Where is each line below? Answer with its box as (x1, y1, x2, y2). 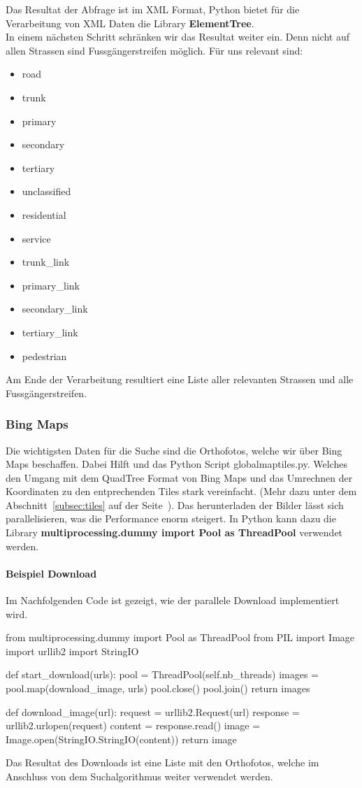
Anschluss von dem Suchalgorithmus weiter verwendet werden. (6, 768, 273, 783)
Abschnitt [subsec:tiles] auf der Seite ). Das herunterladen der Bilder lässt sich (6, 497, 344, 512)
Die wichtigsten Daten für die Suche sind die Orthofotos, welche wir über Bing (6, 443, 342, 457)
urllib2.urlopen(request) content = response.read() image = (6, 718, 261, 733)
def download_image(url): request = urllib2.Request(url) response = (6, 704, 300, 719)
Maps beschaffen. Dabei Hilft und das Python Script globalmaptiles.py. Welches (6, 457, 347, 471)
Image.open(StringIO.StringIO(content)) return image (6, 731, 237, 746)
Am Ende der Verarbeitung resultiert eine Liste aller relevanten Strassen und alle (6, 372, 354, 387)
